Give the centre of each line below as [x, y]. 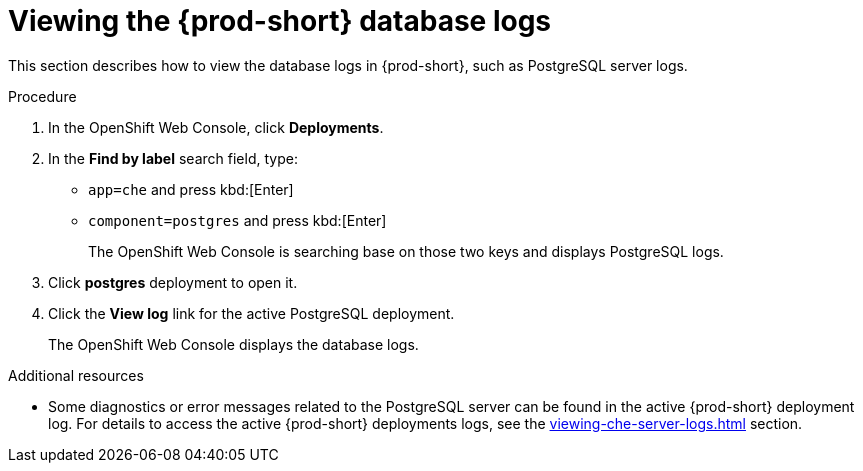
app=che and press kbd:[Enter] [191, 189]
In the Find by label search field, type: [173, 158]
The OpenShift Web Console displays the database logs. [233, 344]
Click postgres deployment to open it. [173, 282]
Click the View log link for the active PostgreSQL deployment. [251, 313]
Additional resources [76, 375]
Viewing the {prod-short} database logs [280, 21]
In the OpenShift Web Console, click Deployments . [216, 127]
